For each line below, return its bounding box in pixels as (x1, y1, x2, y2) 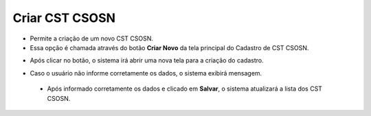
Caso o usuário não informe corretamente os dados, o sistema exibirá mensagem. (30, 69, 262, 77)
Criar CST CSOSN (12, 10, 116, 25)
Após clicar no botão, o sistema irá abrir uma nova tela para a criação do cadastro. (30, 56, 264, 65)
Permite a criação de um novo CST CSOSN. (30, 34, 154, 43)
